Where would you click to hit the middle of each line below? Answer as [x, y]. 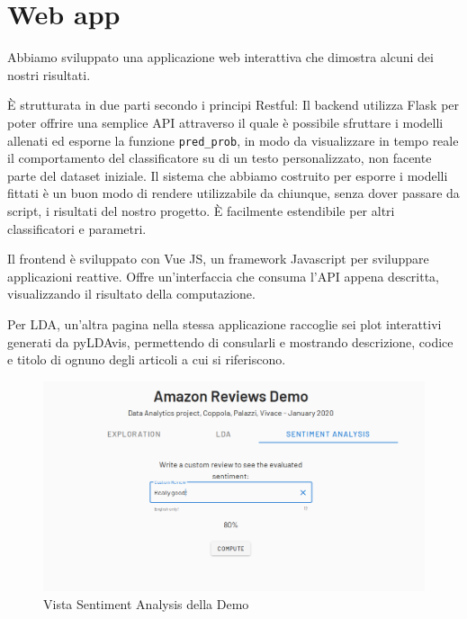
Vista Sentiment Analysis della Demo [146, 603]
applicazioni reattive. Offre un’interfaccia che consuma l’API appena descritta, [224, 276]
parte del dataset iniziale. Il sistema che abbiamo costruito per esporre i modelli [228, 175]
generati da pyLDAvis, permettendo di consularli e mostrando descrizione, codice [230, 341]
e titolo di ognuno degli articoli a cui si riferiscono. [147, 359]
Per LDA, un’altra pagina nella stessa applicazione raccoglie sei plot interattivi [225, 323]
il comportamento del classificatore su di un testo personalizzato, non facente [220, 158]
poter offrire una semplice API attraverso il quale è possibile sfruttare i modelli [225, 122]
